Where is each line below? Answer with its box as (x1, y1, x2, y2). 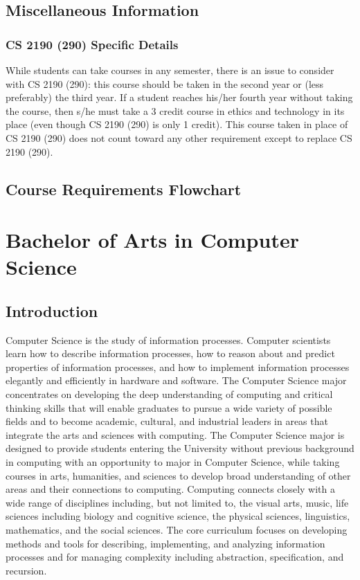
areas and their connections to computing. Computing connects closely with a (6, 482, 335, 496)
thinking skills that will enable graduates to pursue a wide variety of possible (6, 400, 332, 415)
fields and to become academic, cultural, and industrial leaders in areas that (6, 414, 328, 428)
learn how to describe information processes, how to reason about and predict (6, 346, 335, 361)
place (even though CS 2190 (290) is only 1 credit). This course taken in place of (6, 117, 348, 132)
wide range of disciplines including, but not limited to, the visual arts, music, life (6, 495, 349, 509)
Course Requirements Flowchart (6, 178, 242, 199)
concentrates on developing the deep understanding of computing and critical (6, 387, 333, 401)
